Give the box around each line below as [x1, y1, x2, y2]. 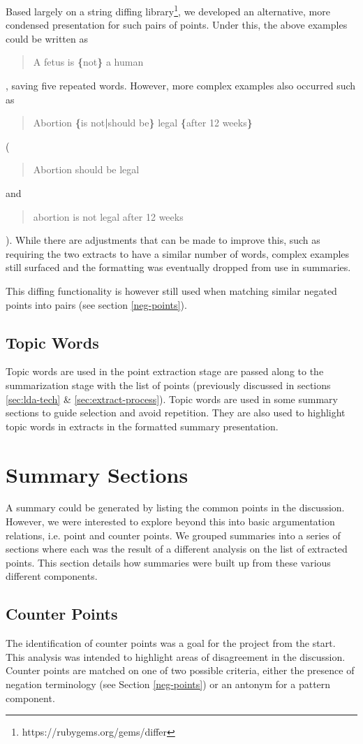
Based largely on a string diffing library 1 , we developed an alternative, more [6, 2, 330, 18]
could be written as [6, 31, 88, 45]
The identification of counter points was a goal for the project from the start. [6, 636, 336, 650]
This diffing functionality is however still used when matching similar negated [6, 283, 337, 298]
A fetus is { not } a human [33, 54, 144, 69]
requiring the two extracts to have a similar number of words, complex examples [6, 246, 350, 261]
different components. [6, 569, 98, 583]
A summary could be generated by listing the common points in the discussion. [6, 500, 345, 515]
